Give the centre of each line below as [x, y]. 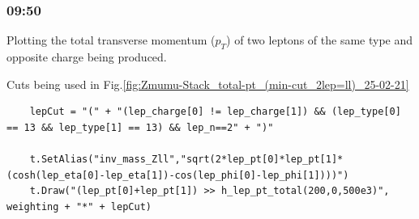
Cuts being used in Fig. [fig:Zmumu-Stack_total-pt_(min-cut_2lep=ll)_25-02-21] [208, 84]
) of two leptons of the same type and [320, 40]
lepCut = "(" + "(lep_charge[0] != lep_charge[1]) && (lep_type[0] [215, 112]
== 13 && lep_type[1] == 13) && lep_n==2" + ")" [140, 127]
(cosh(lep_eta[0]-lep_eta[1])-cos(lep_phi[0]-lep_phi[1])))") [178, 175]
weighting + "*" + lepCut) [79, 206]
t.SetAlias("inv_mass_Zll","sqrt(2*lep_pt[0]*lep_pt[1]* [186, 159]
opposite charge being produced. [87, 57]
